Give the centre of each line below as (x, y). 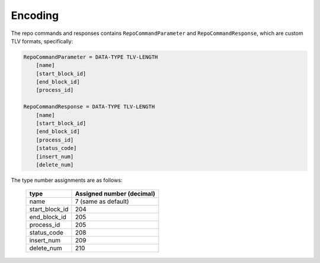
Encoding (35, 15)
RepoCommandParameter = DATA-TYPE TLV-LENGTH (91, 57)
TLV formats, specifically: (42, 41)
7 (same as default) (102, 201)
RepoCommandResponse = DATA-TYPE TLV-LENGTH (89, 107)
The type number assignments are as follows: (67, 180)
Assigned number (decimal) (115, 194)
